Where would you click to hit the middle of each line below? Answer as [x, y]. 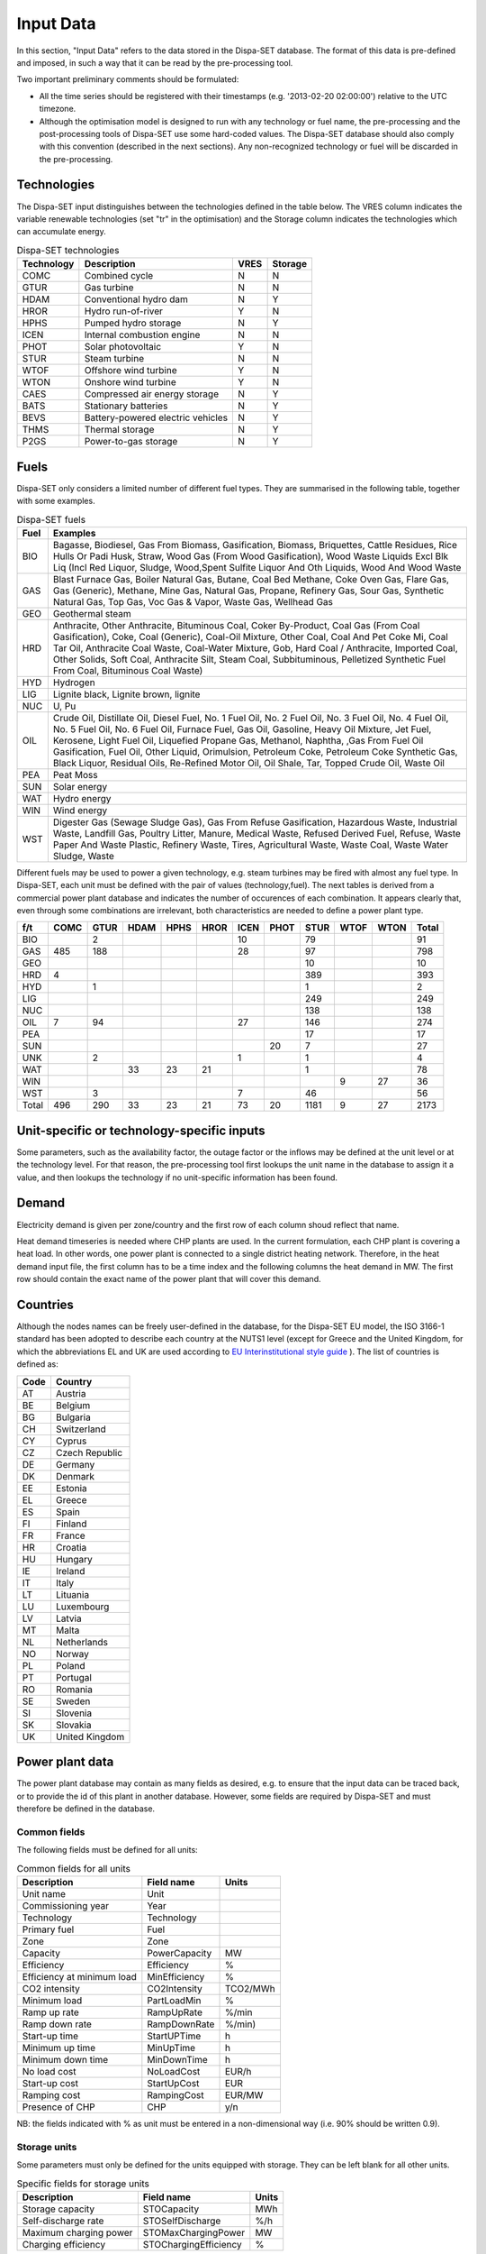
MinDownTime [178, 2059]
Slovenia [74, 1713]
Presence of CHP [59, 2107]
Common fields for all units [73, 1868]
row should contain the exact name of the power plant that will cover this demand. [169, 1279]
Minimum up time [59, 2048]
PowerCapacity [180, 1953]
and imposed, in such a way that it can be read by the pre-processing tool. [155, 62]
